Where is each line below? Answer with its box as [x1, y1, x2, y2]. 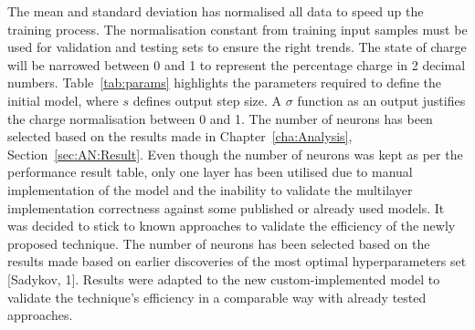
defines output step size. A [132, 90, 282, 109]
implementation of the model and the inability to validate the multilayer [7, 180, 413, 199]
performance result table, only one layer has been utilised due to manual [7, 162, 413, 181]
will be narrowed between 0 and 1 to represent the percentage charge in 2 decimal [7, 55, 466, 74]
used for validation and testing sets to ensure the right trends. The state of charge [7, 37, 467, 57]
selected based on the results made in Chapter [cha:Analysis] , [7, 127, 353, 146]
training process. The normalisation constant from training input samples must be [7, 19, 468, 38]
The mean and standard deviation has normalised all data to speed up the [7, 2, 424, 20]
